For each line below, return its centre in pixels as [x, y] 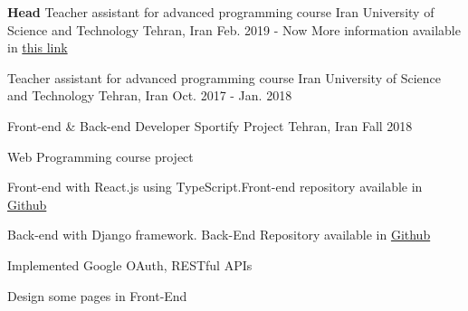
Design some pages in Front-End [97, 295]
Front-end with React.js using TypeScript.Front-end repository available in [215, 187]
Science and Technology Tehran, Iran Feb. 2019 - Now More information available [234, 29]
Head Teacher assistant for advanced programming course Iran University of [221, 12]
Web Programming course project [100, 156]
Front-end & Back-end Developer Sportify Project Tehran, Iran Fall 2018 [210, 125]
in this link [38, 47]
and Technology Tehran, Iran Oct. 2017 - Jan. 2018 [150, 95]
